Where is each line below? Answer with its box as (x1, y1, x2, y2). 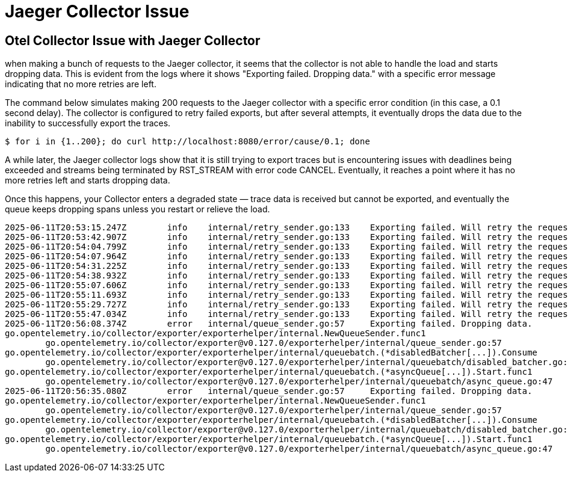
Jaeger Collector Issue (5, 1, 190, 22)
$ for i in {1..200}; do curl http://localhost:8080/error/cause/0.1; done (5, 137, 370, 147)
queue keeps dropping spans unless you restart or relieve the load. (5, 204, 270, 215)
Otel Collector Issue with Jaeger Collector (5, 32, 261, 48)
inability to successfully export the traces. (5, 118, 171, 129)
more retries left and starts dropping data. (5, 175, 170, 186)
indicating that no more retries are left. (5, 79, 156, 90)
